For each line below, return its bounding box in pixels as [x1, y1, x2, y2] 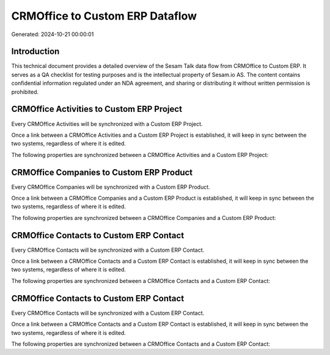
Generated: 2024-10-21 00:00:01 [11, 31, 94, 38]
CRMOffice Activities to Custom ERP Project [11, 104, 183, 114]
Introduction [11, 46, 60, 57]
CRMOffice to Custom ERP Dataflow [11, 9, 197, 23]
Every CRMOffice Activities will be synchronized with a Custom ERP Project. [11, 120, 203, 128]
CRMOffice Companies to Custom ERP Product [11, 167, 193, 177]
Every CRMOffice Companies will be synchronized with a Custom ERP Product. [11, 183, 210, 191]
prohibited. [11, 88, 39, 95]
